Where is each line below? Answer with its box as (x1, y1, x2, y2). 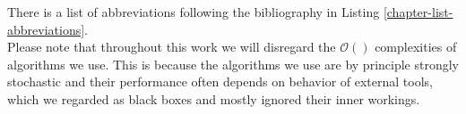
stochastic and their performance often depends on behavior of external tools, (7, 72, 433, 91)
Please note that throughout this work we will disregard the (7, 37, 336, 56)
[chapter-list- (383, 3, 453, 20)
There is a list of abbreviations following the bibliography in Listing (7, 3, 380, 20)
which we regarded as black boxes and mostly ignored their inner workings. (7, 89, 420, 108)
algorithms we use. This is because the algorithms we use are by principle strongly (7, 54, 459, 73)
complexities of (375, 37, 457, 56)
